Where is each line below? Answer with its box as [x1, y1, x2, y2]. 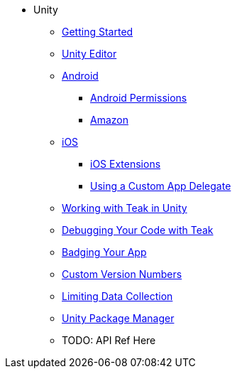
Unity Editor [62, 48, 117, 60]
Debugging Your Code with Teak [62, 224, 214, 236]
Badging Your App [62, 246, 147, 258]
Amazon [90, 114, 128, 126]
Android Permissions [90, 92, 187, 104]
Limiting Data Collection [62, 290, 173, 302]
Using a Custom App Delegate [90, 180, 231, 192]
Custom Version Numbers [62, 268, 182, 280]
